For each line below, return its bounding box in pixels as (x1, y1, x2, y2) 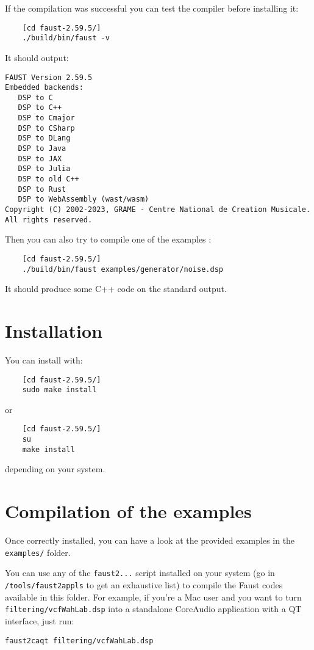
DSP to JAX (18, 154, 62, 163)
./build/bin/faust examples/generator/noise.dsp (22, 265, 223, 274)
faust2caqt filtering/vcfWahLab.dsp (5, 636, 154, 645)
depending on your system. (5, 462, 105, 475)
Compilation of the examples (5, 498, 252, 524)
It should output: (5, 51, 69, 64)
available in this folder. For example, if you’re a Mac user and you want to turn (5, 590, 302, 603)
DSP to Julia (18, 164, 71, 173)
